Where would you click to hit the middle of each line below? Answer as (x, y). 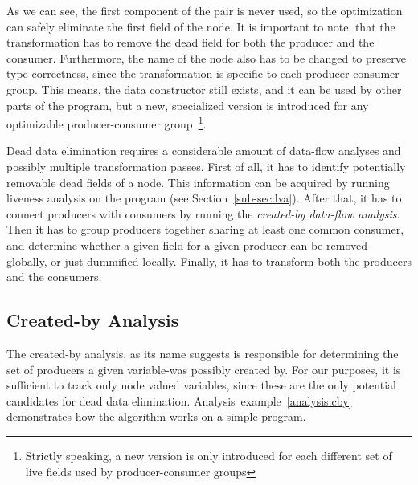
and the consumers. (54, 277)
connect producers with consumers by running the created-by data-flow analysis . (203, 213)
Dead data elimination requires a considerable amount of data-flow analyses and (204, 151)
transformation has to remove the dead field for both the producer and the (191, 42)
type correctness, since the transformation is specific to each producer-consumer (203, 73)
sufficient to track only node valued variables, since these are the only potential (201, 385)
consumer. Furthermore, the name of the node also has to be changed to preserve (206, 57)
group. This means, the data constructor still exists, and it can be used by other (204, 89)
